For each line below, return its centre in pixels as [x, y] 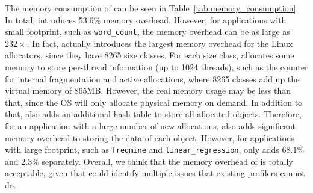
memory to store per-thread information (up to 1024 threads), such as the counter [156, 67]
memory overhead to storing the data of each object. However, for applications [150, 137]
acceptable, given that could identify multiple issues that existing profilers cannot [155, 173]
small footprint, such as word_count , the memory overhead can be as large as [147, 32]
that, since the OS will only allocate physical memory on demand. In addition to [154, 102]
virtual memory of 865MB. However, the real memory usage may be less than [148, 90]
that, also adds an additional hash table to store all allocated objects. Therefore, [153, 114]
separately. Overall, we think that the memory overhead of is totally [167, 161]
